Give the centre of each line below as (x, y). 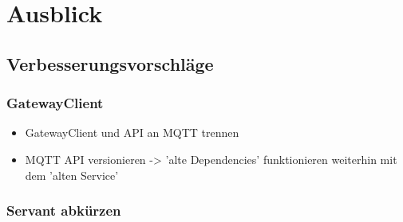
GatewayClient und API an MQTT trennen (132, 132)
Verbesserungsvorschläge (110, 63)
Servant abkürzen (64, 210)
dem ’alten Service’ (72, 175)
